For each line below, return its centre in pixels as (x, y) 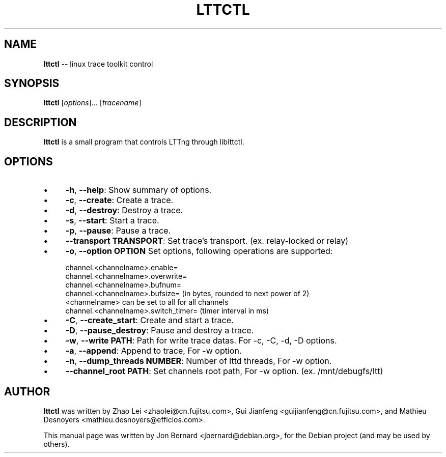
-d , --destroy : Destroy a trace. (124, 210)
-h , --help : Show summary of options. (138, 190)
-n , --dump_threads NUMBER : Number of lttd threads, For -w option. (199, 361)
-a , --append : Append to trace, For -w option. (154, 351)
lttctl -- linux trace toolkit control (98, 64)
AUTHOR (27, 391)
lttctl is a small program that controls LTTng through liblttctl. (144, 142)
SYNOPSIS (32, 83)
